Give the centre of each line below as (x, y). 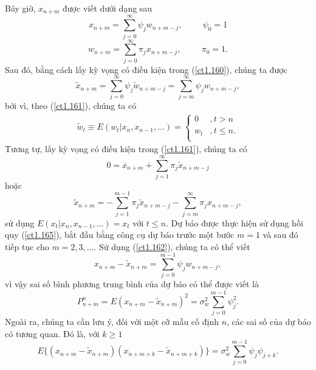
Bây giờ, (20, 8)
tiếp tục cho (27, 246)
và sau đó (280, 235)
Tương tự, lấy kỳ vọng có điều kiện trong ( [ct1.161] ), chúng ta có (126, 149)
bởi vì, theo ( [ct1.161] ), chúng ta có (71, 106)
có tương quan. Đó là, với (52, 333)
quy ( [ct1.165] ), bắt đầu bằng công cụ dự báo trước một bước (120, 235)
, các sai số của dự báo (269, 322)
